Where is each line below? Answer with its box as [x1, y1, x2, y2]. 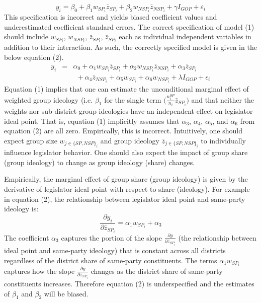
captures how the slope [4, 265, 75, 276]
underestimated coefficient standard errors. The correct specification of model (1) [4, 21, 254, 32]
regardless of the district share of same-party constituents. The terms [4, 255, 217, 265]
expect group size [4, 135, 57, 145]
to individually [201, 135, 246, 145]
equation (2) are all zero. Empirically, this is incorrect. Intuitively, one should [4, 125, 242, 136]
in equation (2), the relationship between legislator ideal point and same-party [4, 193, 245, 204]
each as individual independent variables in [119, 31, 251, 42]
